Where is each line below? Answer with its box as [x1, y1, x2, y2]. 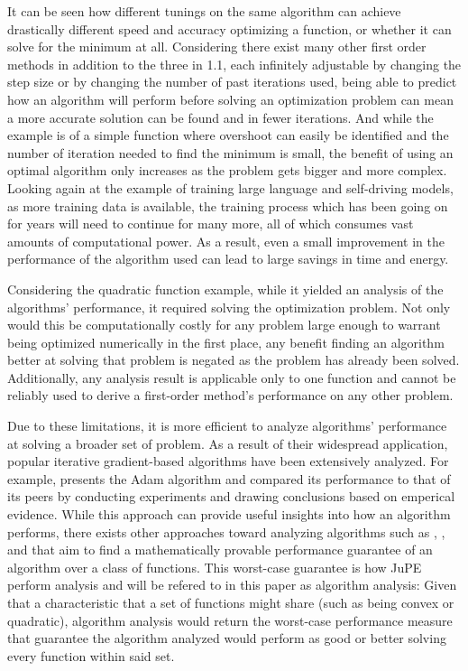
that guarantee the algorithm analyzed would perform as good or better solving [7, 629, 446, 648]
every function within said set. [7, 646, 175, 665]
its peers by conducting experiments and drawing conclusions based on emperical [7, 487, 455, 506]
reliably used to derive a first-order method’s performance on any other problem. [7, 386, 454, 405]
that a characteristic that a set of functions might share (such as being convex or [7, 593, 454, 611]
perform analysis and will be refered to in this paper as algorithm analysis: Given [7, 575, 457, 594]
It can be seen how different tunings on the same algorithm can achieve [7, 2, 401, 20]
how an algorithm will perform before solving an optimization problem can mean [7, 89, 454, 108]
